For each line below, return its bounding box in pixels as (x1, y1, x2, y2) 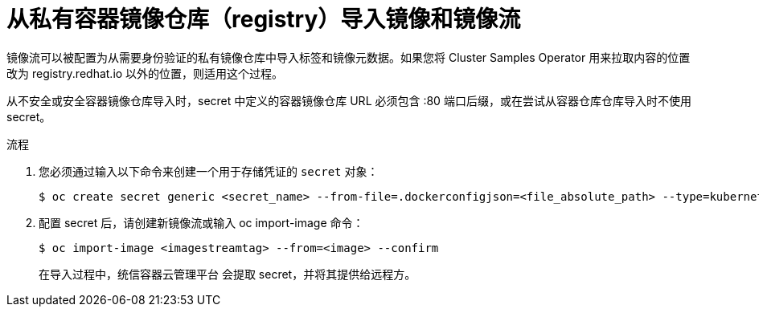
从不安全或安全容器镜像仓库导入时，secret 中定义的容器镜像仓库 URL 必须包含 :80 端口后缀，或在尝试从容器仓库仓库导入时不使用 (6, 93, 691, 108)
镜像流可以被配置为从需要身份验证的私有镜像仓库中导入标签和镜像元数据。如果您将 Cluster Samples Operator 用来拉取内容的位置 (6, 50, 691, 64)
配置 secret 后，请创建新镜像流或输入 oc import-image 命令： (39, 215, 364, 230)
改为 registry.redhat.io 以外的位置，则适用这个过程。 (6, 66, 284, 80)
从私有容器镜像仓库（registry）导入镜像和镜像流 (6, 6, 521, 33)
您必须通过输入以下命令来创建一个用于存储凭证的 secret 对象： (39, 164, 379, 178)
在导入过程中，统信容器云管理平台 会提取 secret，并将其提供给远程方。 (39, 266, 416, 281)
